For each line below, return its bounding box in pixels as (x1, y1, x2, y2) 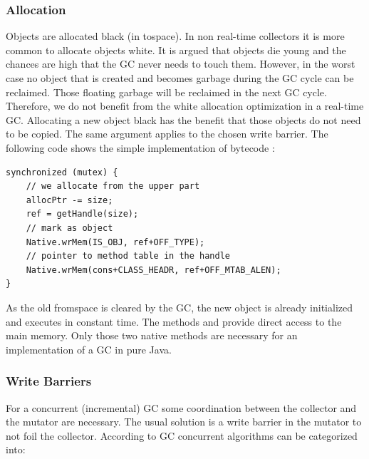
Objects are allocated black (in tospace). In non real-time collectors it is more (6, 29, 345, 43)
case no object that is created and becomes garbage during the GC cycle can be (6, 71, 354, 85)
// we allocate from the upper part (26, 181, 200, 192)
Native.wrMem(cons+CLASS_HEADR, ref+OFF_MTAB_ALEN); (26, 264, 281, 275)
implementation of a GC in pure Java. (6, 341, 172, 356)
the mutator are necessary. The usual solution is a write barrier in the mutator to (6, 414, 362, 429)
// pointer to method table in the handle (26, 251, 230, 262)
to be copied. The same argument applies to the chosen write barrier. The (6, 126, 328, 141)
